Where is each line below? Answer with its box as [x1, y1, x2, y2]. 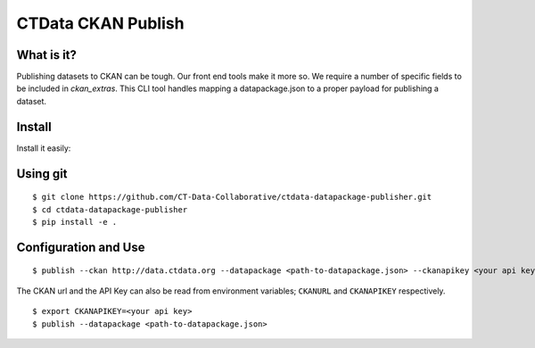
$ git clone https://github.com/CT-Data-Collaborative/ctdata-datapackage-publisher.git [32, 192, 432, 203]
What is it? [16, 47, 78, 62]
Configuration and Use [16, 239, 145, 254]
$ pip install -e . [32, 217, 118, 227]
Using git [16, 166, 68, 181]
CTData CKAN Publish [16, 13, 185, 33]
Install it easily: [16, 143, 71, 153]
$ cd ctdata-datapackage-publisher [32, 204, 188, 214]
